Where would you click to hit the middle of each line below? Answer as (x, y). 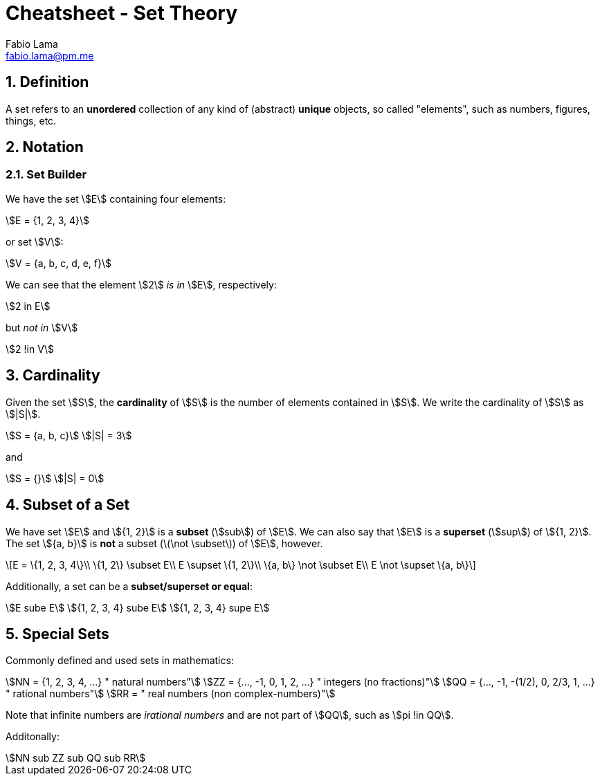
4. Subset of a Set (68, 505)
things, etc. (31, 120)
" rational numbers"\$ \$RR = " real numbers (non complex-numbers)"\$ (171, 694)
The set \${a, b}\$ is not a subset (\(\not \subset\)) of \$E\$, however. (164, 543)
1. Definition (47, 82)
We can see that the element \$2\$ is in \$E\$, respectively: (141, 284)
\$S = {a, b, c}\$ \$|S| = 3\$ (69, 435)
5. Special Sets (57, 634)
